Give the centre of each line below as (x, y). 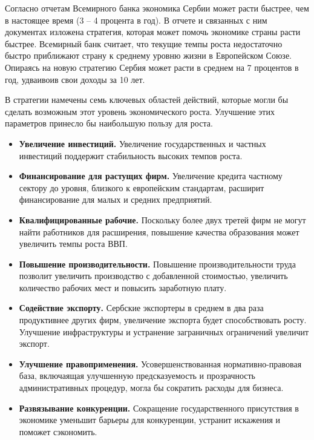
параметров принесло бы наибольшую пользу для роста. (109, 123)
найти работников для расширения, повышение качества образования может (159, 231)
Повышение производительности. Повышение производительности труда (157, 264)
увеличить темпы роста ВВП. (73, 244)
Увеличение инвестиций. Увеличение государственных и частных (142, 143)
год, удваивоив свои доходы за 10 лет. (75, 79)
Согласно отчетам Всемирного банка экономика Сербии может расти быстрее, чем (157, 8)
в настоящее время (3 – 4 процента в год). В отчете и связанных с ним (136, 20)
